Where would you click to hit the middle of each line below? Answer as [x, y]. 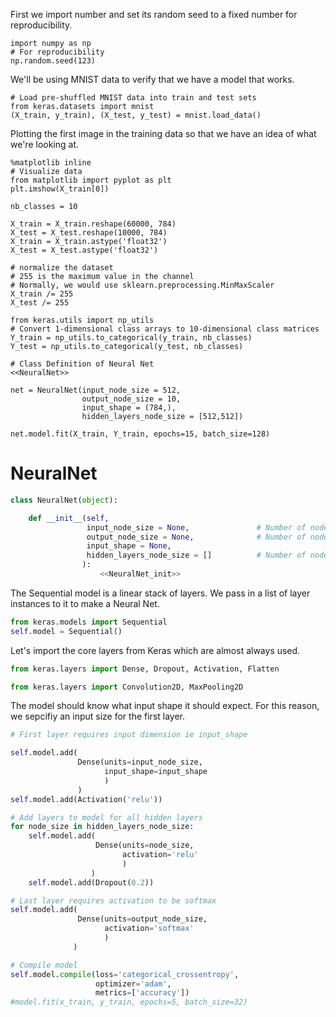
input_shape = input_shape [156, 772]
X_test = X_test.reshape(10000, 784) [89, 233]
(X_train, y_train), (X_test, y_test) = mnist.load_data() [136, 115]
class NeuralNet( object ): [64, 500]
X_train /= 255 [42, 294]
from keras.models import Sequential [89, 622]
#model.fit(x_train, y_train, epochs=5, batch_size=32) [129, 1002]
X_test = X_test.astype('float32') [84, 250]
